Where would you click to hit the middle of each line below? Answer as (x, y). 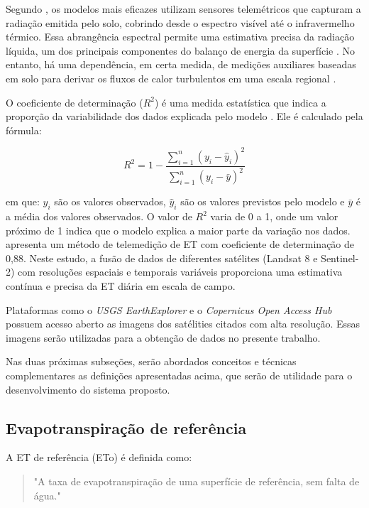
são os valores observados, (110, 201)
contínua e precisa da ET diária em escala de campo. (121, 285)
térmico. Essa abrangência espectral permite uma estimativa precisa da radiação (180, 37)
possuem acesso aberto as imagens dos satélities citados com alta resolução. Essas (183, 324)
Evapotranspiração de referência (126, 427)
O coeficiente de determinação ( (75, 102)
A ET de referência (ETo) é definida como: (99, 457)
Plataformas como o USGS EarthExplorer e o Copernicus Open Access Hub (169, 309)
